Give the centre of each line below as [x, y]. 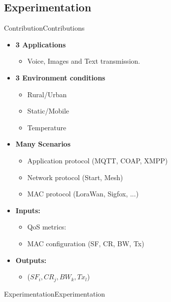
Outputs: [31, 260]
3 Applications [41, 44]
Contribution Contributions [44, 28]
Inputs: [28, 210]
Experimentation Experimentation [55, 293]
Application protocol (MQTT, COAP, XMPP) [98, 160]
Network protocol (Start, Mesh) [75, 177]
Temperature [47, 127]
